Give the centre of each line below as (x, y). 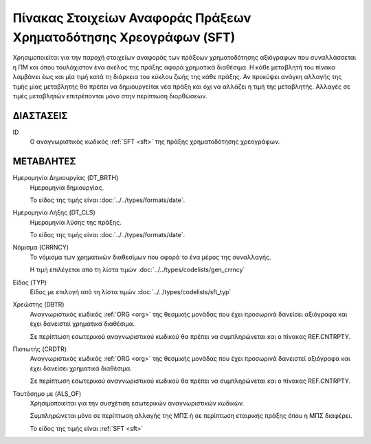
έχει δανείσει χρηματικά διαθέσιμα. (81, 368)
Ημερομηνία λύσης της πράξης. (76, 222)
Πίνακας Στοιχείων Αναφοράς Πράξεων (132, 18)
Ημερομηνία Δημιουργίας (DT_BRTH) (66, 178)
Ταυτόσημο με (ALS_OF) (47, 393)
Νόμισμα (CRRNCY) (41, 247)
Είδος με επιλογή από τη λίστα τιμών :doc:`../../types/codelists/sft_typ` (131, 292)
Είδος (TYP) (30, 282)
